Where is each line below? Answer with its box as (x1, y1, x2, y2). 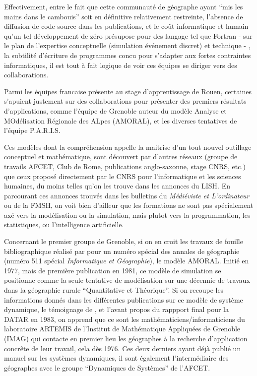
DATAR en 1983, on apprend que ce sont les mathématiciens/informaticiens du (4, 313, 245, 324)
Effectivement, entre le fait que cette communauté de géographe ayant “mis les (4, 1, 243, 11)
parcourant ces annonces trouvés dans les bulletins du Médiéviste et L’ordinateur (4, 190, 250, 200)
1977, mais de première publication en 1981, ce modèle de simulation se (4, 265, 221, 275)
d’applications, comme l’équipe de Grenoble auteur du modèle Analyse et (4, 105, 227, 116)
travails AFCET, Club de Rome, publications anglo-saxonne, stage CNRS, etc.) (4, 161, 246, 171)
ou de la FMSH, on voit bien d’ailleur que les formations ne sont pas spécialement (4, 200, 254, 210)
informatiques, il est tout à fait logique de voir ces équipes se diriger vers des (4, 60, 237, 70)
